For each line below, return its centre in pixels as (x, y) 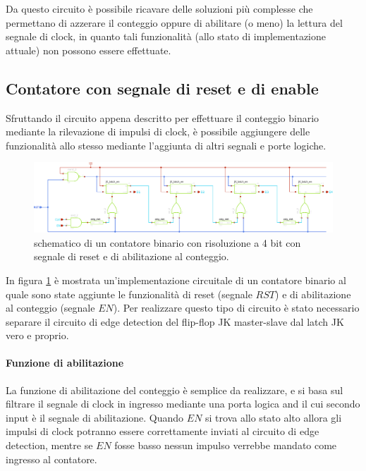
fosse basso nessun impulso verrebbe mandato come (226, 445)
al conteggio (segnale (50, 308)
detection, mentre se (49, 445)
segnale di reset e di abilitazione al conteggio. (132, 256)
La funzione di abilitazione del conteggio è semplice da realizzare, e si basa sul (175, 390)
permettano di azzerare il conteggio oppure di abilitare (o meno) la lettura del (174, 22)
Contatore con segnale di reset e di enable (162, 88)
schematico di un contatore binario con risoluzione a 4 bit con (167, 242)
